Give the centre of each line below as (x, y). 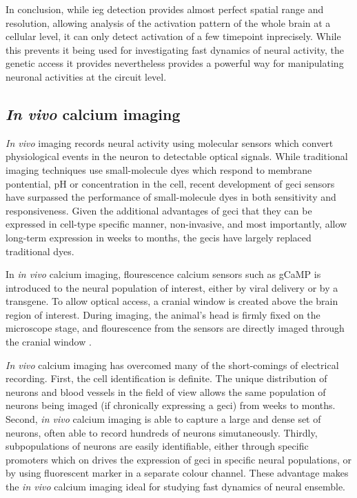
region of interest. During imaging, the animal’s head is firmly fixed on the (163, 314)
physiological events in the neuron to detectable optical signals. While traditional (177, 156)
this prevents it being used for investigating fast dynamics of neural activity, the (175, 49)
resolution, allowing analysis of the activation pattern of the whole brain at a (168, 22)
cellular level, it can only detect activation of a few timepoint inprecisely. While (173, 36)
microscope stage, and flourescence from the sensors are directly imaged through (175, 328)
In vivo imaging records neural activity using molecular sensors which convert (170, 142)
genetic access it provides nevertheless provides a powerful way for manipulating (175, 63)
